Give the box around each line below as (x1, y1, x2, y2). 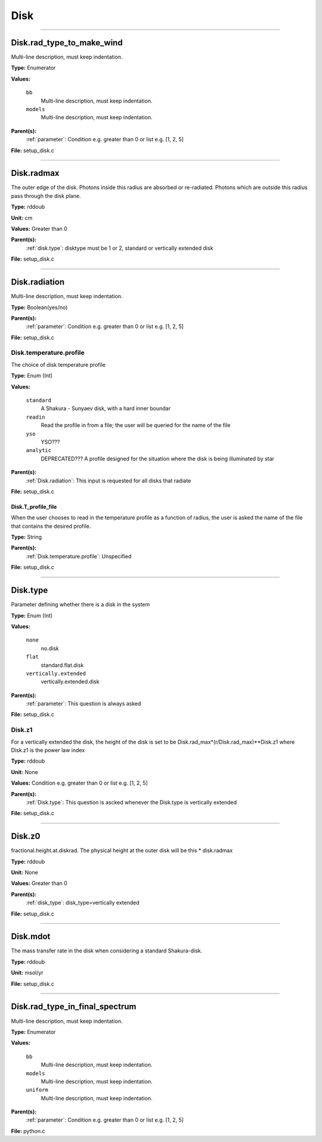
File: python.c (11, 1127, 45, 1134)
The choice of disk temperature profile (11, 361, 106, 368)
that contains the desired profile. (11, 522, 91, 530)
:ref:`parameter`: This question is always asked (26, 700, 141, 707)
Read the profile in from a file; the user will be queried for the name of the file (41, 422, 231, 429)
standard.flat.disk (41, 661, 84, 669)
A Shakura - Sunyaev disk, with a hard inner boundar (41, 405, 171, 412)
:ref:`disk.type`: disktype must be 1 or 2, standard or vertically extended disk (26, 245, 213, 252)
